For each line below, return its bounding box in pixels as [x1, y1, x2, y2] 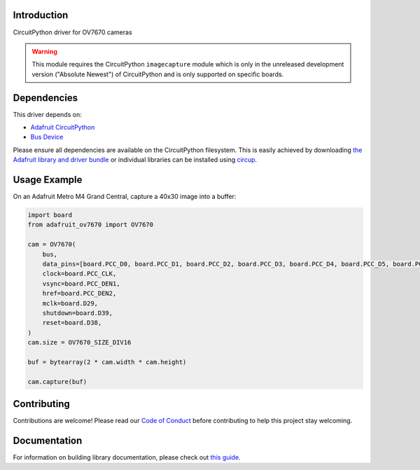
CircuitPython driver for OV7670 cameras [13, 28, 132, 36]
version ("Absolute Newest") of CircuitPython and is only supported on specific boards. [31, 70, 284, 78]
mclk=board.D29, [42, 299, 98, 307]
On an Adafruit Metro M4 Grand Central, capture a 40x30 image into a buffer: [13, 193, 237, 201]
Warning [31, 47, 57, 55]
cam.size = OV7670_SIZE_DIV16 [27, 338, 132, 347]
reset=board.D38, [42, 319, 102, 327]
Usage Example [13, 174, 83, 186]
